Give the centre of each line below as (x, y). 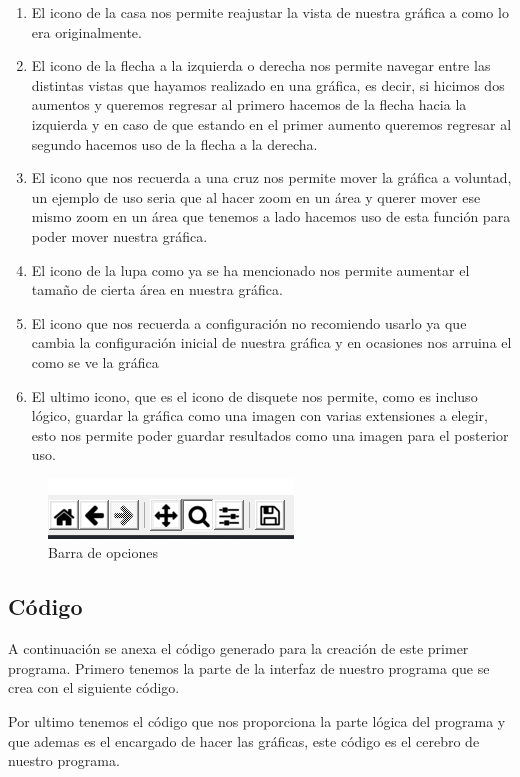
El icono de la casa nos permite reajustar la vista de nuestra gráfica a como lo (270, 12)
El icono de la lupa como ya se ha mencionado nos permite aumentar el (250, 269)
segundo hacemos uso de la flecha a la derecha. (174, 143)
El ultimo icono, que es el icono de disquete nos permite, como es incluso (254, 395)
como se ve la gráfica (95, 361)
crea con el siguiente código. (94, 687)
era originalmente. (86, 31)
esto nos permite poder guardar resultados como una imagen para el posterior (270, 434)
